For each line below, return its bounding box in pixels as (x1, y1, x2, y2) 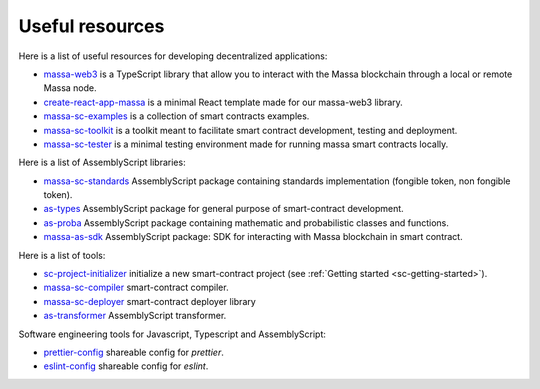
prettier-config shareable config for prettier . (43, 346, 224, 358)
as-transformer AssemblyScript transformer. (43, 310, 227, 322)
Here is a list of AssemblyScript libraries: (18, 156, 186, 169)
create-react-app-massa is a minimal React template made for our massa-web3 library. (43, 96, 404, 108)
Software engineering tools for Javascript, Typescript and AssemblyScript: (18, 328, 327, 340)
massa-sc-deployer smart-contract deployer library (43, 295, 257, 307)
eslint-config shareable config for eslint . (43, 360, 209, 372)
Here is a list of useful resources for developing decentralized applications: (18, 50, 328, 62)
